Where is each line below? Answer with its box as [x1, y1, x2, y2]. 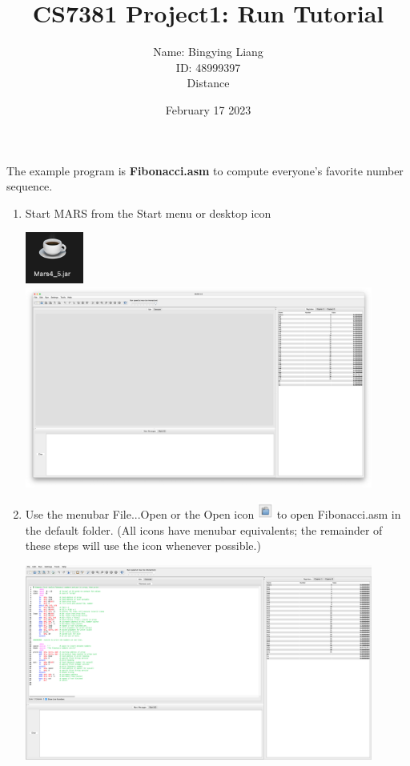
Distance [187, 74, 230, 91]
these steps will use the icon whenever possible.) [25, 537, 261, 554]
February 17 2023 [165, 101, 251, 118]
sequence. [6, 178, 53, 195]
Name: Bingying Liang [153, 43, 263, 60]
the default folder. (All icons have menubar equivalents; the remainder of [25, 521, 383, 538]
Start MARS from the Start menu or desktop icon [25, 204, 271, 221]
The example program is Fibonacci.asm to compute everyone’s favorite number [6, 162, 404, 178]
